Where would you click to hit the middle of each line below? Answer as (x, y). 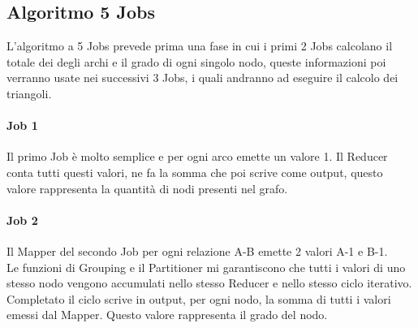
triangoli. (29, 93)
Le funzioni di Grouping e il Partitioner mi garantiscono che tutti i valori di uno (206, 267)
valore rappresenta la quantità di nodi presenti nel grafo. (147, 188)
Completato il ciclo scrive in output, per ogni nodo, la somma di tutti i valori (199, 298)
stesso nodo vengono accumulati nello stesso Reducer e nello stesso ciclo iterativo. (209, 283)
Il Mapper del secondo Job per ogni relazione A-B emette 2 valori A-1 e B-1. (197, 250)
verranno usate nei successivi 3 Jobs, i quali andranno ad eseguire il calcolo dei (203, 78)
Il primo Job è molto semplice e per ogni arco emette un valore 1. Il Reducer (197, 156)
